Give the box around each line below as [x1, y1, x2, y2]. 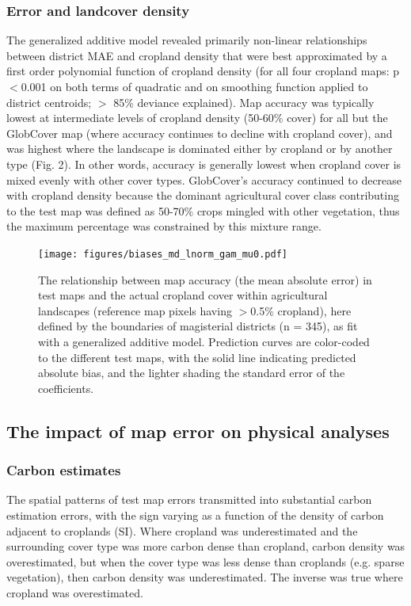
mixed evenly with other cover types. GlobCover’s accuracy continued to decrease [6, 171, 402, 188]
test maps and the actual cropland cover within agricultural [38, 287, 328, 303]
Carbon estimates [6, 460, 121, 480]
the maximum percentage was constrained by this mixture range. [6, 218, 322, 234]
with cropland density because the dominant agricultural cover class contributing [6, 187, 399, 204]
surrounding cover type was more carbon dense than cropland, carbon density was [6, 538, 405, 555]
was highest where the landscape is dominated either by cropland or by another [6, 140, 393, 157]
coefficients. [38, 379, 94, 396]
